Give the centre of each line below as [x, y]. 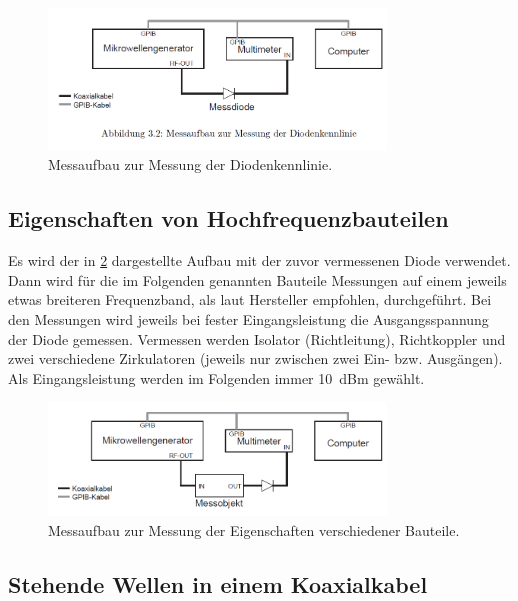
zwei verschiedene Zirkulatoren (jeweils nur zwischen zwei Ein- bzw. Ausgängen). [255, 358]
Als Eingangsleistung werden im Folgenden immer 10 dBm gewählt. [216, 377]
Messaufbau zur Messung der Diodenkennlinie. [190, 164]
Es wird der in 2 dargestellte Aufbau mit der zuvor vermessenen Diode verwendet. [259, 260]
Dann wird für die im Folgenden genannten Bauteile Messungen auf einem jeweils [257, 279]
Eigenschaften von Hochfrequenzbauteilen [228, 218]
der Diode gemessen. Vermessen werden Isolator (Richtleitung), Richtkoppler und [257, 338]
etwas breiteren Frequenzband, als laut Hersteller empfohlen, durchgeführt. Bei [250, 299]
